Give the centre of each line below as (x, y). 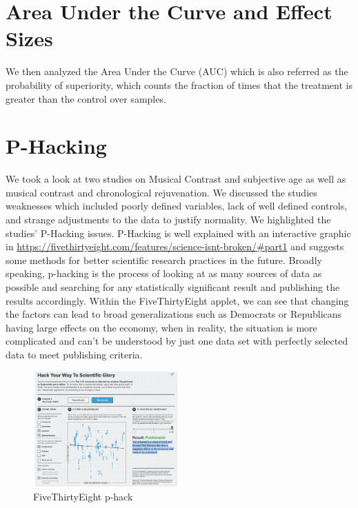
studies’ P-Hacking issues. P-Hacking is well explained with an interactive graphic (178, 233)
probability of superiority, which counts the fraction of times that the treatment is (179, 84)
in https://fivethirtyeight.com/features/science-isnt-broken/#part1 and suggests (175, 246)
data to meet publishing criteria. (74, 354)
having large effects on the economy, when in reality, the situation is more (161, 327)
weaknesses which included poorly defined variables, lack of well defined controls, (177, 206)
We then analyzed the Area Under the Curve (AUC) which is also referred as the (177, 71)
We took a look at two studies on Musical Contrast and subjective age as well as (176, 179)
